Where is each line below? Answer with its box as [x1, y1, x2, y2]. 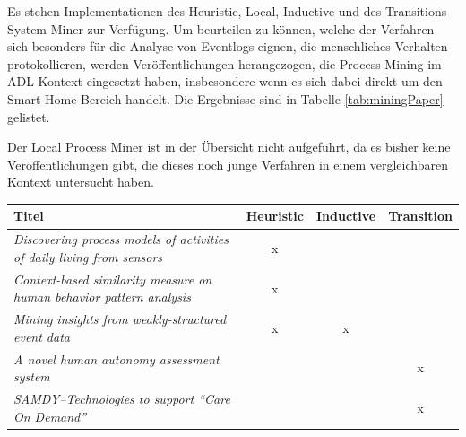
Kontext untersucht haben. [7, 172, 154, 191]
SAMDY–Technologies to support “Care [13, 389, 230, 408]
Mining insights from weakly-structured [13, 310, 227, 328]
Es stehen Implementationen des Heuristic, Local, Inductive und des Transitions [7, 2, 447, 20]
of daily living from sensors [13, 247, 163, 266]
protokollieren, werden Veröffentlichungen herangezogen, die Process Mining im [7, 54, 442, 73]
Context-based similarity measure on [13, 269, 212, 288]
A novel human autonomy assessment [13, 349, 220, 368]
